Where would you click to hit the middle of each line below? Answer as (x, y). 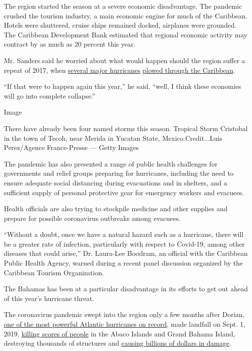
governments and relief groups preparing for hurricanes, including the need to (119, 173)
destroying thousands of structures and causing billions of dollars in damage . (118, 343)
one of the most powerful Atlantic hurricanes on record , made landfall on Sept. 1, (125, 324)
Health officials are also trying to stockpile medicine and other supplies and (116, 209)
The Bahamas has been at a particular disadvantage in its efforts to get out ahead (126, 289)
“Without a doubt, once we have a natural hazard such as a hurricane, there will (124, 234)
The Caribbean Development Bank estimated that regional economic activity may (126, 34)
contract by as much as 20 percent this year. (70, 44)
